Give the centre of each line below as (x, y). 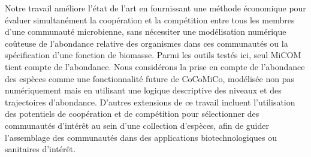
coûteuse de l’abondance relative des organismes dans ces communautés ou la (147, 43)
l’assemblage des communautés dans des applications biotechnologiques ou (141, 137)
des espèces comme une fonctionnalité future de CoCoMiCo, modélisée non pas (150, 78)
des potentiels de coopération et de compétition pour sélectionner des (132, 114)
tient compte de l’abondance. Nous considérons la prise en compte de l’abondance (155, 66)
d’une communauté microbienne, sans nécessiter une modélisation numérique (146, 31)
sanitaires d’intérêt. (40, 149)
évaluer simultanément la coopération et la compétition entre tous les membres (150, 19)
